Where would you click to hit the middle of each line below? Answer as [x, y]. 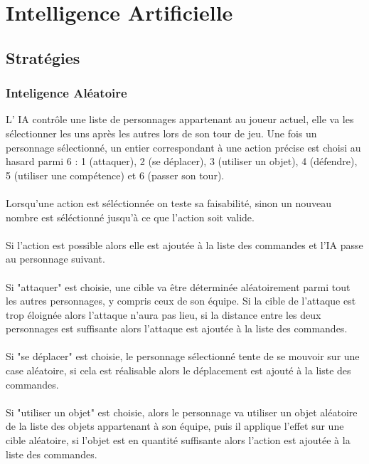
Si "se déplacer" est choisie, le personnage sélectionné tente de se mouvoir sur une [183, 356]
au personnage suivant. [55, 259]
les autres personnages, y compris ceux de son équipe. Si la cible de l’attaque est [181, 301]
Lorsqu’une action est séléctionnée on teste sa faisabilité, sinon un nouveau [169, 202]
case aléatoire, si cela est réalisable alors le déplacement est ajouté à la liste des [178, 370]
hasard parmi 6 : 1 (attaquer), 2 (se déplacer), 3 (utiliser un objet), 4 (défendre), [182, 161]
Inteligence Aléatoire [66, 93]
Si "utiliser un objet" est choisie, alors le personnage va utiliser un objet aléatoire [182, 412]
